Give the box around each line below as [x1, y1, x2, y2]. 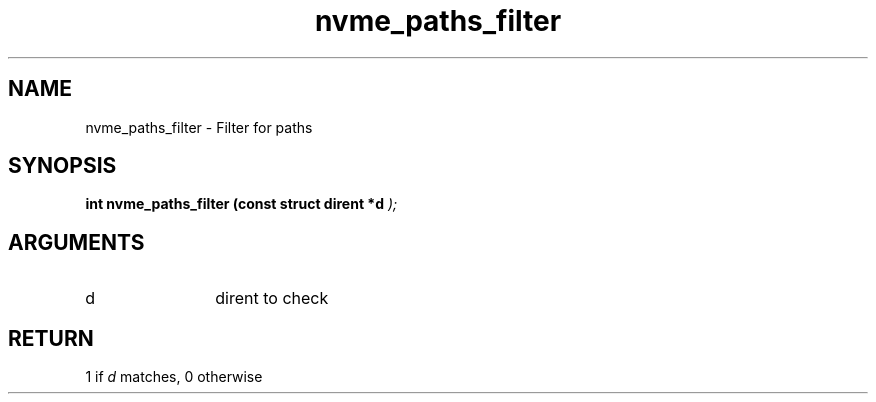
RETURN [8, 325, 94, 351]
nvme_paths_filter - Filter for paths [85, 118, 313, 136]
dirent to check [215, 288, 329, 309]
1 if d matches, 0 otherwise [85, 368, 263, 386]
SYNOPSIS [8, 153, 117, 179]
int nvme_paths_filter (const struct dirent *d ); [85, 195, 398, 213]
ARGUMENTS [8, 229, 145, 255]
